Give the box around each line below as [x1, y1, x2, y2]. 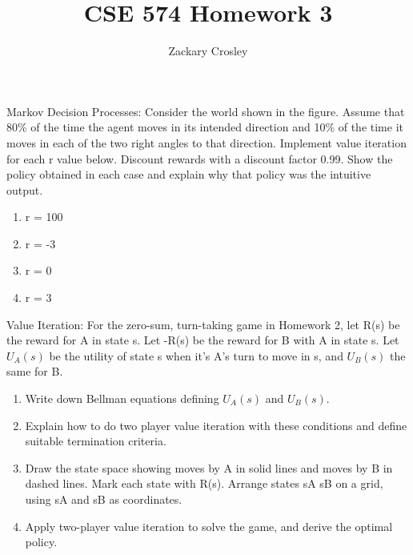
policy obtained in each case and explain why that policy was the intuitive [6, 166, 371, 183]
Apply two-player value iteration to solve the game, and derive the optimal [25, 517, 393, 534]
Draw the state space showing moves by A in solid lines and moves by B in [25, 459, 393, 476]
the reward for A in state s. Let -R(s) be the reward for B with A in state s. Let [6, 332, 399, 348]
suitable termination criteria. [25, 432, 166, 449]
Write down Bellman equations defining [25, 390, 219, 407]
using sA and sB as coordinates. [25, 491, 182, 507]
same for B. [6, 363, 63, 380]
